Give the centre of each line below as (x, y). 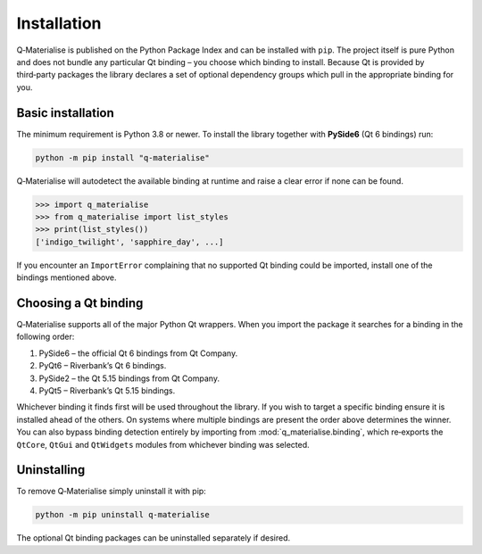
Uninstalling (51, 470)
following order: (46, 337)
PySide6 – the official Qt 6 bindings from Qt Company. (138, 353)
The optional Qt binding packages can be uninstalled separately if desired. (154, 538)
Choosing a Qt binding (80, 303)
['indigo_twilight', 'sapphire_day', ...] (129, 242)
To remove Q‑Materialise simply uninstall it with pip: (112, 492)
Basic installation (66, 113)
